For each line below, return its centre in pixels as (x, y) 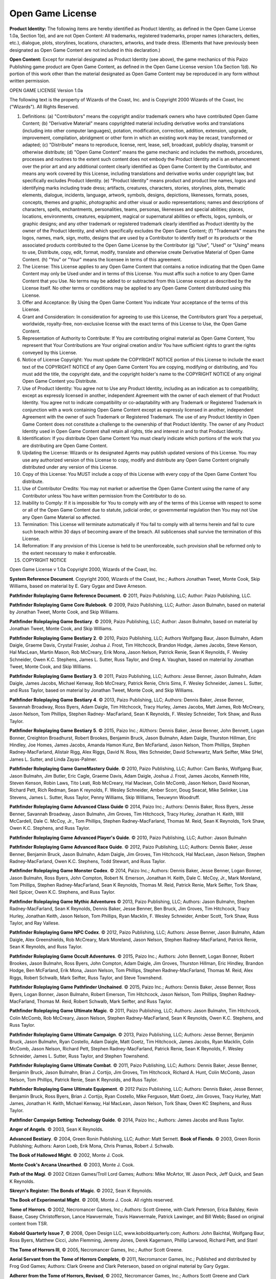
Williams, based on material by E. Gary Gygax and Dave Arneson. (78, 586)
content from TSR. (29, 1224)
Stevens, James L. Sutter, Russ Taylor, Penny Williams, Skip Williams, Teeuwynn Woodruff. (105, 797)
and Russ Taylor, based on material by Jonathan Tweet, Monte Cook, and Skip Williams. (102, 690)
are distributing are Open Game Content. (65, 446)
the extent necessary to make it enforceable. (69, 553)
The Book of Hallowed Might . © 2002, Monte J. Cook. (67, 1155)
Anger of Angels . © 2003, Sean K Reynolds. (56, 1129)
